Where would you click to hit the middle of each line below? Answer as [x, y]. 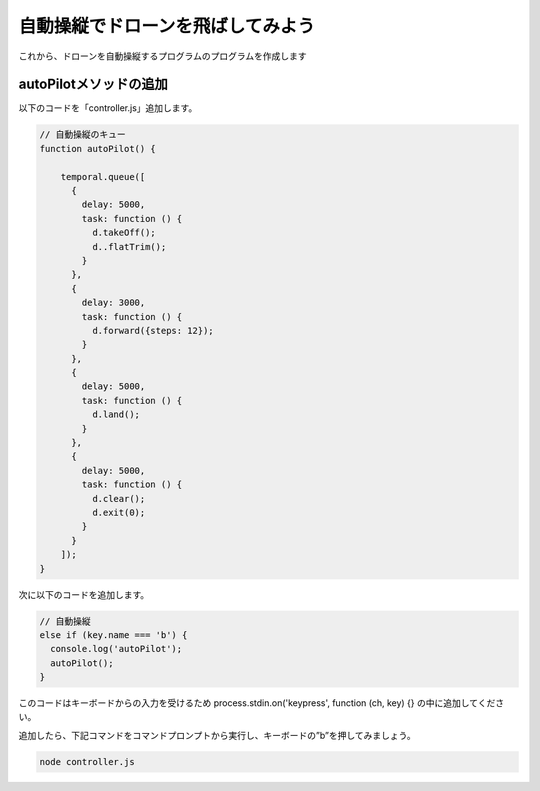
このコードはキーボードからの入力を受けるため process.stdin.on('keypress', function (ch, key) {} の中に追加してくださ [261, 703]
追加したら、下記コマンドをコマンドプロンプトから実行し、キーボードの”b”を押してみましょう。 [217, 735]
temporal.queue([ [103, 176]
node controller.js [87, 761]
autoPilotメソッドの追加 [93, 84]
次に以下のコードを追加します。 [84, 594]
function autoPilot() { [98, 148]
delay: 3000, [113, 303]
